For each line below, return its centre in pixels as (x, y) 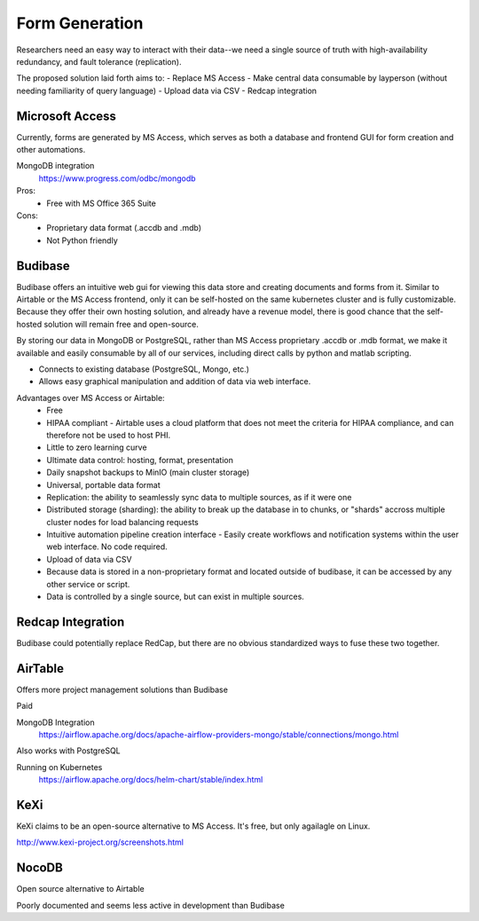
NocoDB (40, 868)
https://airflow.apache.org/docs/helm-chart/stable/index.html (151, 780)
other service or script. (88, 584)
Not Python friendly (82, 240)
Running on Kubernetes (59, 767)
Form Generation (80, 23)
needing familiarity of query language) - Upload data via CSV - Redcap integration (167, 91)
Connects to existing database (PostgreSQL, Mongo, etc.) (144, 369)
